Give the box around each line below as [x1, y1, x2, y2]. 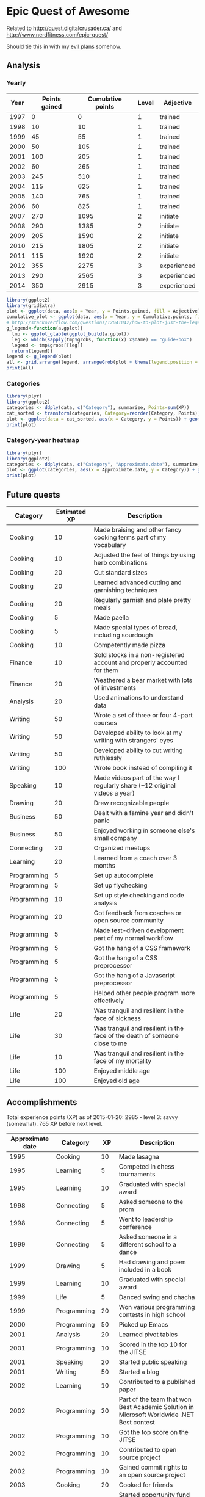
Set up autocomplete [93, 871, 154, 880]
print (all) [6, 365, 34, 371]
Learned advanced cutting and [93, 578, 182, 587]
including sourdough [93, 631, 153, 639]
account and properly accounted [93, 658, 188, 667]
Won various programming [118, 1302, 195, 1311]
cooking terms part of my [93, 533, 167, 542]
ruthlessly [93, 754, 122, 763]
